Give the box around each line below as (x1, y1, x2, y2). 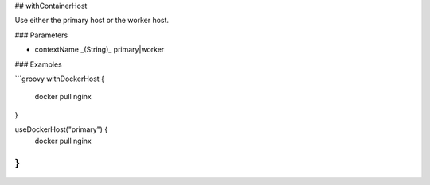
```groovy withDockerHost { (14, 74, 105, 83)
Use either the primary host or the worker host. (14, 16, 170, 25)
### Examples (14, 60, 63, 69)
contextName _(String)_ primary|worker (34, 44, 165, 55)
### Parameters (14, 30, 68, 40)
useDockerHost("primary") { (14, 125, 108, 134)
